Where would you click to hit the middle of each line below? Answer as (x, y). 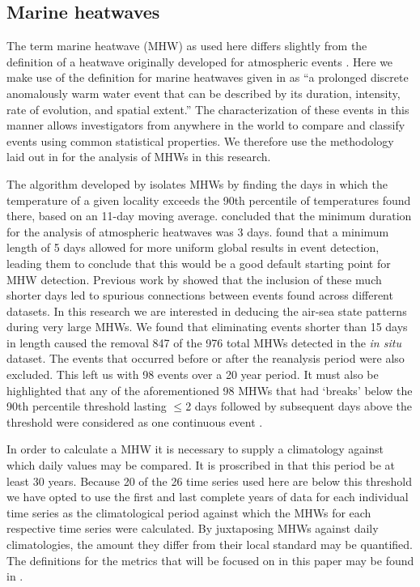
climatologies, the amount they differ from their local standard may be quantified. (210, 544)
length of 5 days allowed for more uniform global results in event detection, (193, 247)
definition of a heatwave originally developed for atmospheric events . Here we (200, 61)
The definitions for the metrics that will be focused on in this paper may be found (210, 560)
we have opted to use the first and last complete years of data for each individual (208, 497)
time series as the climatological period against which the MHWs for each (189, 512)
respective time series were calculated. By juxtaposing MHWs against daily (193, 528)
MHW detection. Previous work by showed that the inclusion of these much (194, 279)
